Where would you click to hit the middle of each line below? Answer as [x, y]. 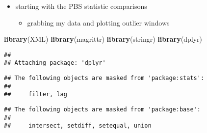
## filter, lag [36, 94]
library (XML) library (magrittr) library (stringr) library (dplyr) [103, 39]
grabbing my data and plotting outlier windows [98, 22]
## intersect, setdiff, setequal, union [78, 126]
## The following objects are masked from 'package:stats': [104, 78]
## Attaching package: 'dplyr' [55, 63]
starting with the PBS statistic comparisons [81, 6]
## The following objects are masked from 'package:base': [102, 110]
